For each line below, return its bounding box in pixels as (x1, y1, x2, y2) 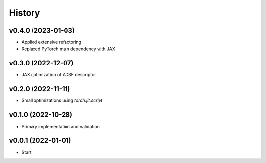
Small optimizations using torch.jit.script (21, 98, 103, 103)
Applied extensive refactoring (21, 39, 81, 45)
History (9, 7, 40, 18)
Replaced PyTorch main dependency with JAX (21, 46, 115, 52)
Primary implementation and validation (21, 124, 100, 130)
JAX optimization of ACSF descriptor (21, 72, 96, 78)
